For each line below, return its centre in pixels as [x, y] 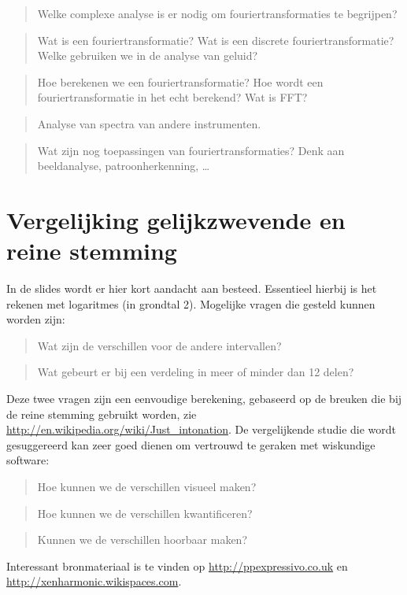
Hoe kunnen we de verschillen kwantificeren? [145, 513]
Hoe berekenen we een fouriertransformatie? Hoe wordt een [180, 81]
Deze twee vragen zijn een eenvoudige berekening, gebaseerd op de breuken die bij [204, 399]
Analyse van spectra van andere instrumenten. [149, 123]
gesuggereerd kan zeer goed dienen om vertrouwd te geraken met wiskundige [191, 444]
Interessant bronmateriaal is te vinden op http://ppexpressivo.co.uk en [177, 565]
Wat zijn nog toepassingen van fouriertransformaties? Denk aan [191, 150]
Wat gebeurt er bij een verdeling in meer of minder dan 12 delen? [196, 372]
